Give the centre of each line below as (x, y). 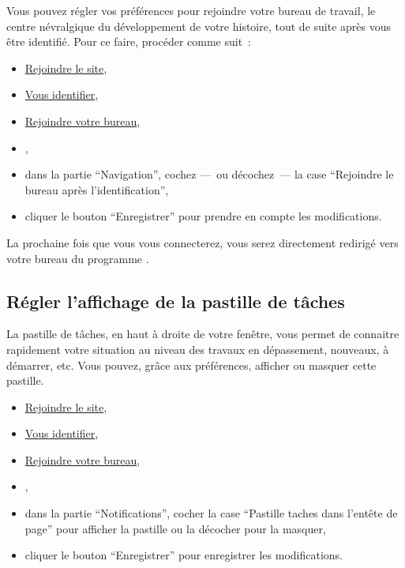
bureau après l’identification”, (97, 189)
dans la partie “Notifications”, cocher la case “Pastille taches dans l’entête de (211, 513)
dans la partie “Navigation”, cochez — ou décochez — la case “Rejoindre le (209, 174)
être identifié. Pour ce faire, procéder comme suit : (129, 41)
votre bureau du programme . (78, 258)
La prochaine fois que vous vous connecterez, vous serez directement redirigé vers (202, 242)
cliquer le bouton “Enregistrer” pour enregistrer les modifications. (184, 555)
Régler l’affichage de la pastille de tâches (176, 301)
